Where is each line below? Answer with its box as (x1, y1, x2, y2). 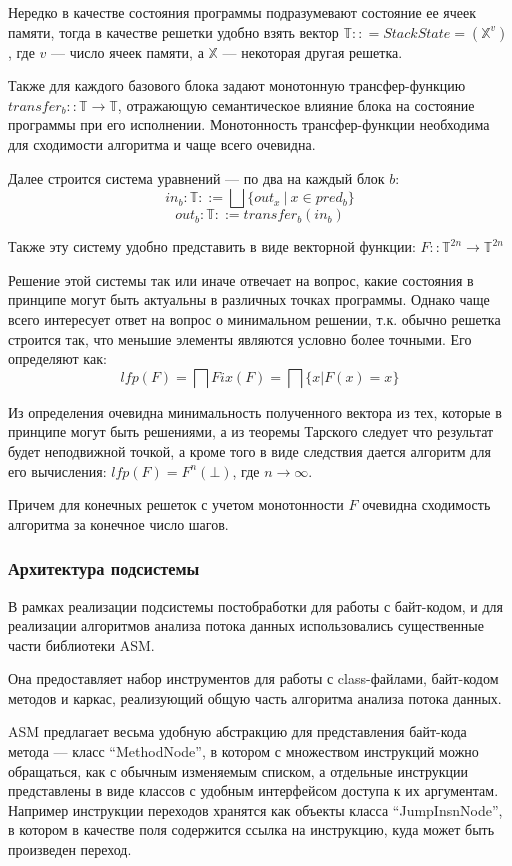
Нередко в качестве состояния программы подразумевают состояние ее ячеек (8, 2, 477, 22)
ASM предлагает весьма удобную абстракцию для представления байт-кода (8, 721, 467, 742)
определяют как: (8, 348, 107, 369)
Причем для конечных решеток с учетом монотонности (8, 494, 344, 515)
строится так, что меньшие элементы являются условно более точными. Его (8, 328, 472, 349)
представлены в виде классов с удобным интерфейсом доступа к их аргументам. (8, 780, 499, 801)
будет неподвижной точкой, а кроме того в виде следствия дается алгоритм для (8, 440, 491, 461)
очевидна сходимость (362, 494, 491, 515)
